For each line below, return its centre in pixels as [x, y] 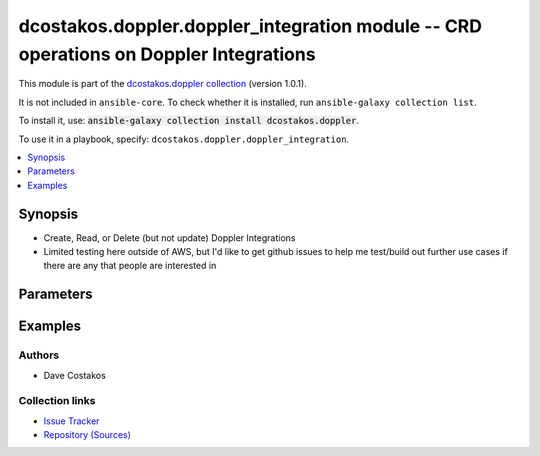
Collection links [57, 401]
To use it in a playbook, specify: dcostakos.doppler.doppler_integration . [184, 139]
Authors [39, 355]
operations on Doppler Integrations [167, 54]
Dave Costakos [75, 375]
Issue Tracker [71, 421]
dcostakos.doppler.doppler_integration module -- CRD [250, 26]
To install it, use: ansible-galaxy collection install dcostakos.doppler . [189, 121]
